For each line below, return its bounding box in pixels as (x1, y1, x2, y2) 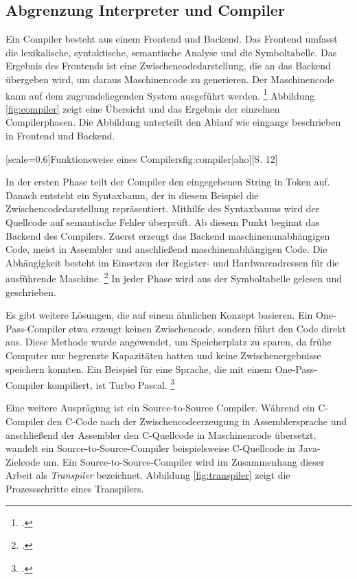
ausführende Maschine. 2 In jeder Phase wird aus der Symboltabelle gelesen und (5, 269, 342, 286)
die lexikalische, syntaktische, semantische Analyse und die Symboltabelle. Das (5, 45, 337, 59)
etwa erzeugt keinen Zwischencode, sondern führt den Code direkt (69, 321, 347, 335)
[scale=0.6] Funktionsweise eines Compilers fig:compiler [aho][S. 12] (5, 151, 278, 166)
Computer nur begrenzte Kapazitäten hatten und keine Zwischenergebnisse (5, 348, 321, 362)
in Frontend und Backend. (5, 128, 115, 143)
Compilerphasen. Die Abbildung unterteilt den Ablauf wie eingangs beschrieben (5, 115, 341, 129)
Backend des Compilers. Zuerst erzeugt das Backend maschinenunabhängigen (5, 228, 330, 242)
